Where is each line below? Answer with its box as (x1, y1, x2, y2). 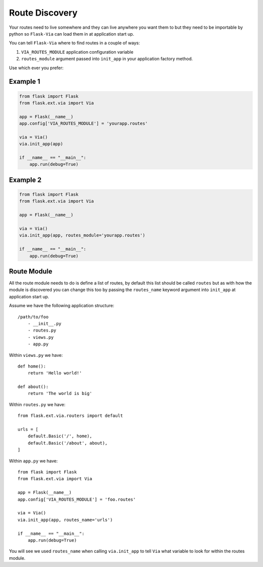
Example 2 (9, 176, 41, 184)
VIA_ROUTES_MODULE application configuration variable (21, 49, 133, 55)
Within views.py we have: (9, 352, 63, 358)
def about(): (18, 384, 49, 390)
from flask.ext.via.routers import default (18, 413, 123, 419)
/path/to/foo (18, 314, 49, 319)
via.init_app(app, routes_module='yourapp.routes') (19, 233, 146, 238)
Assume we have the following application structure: (9, 303, 114, 309)
